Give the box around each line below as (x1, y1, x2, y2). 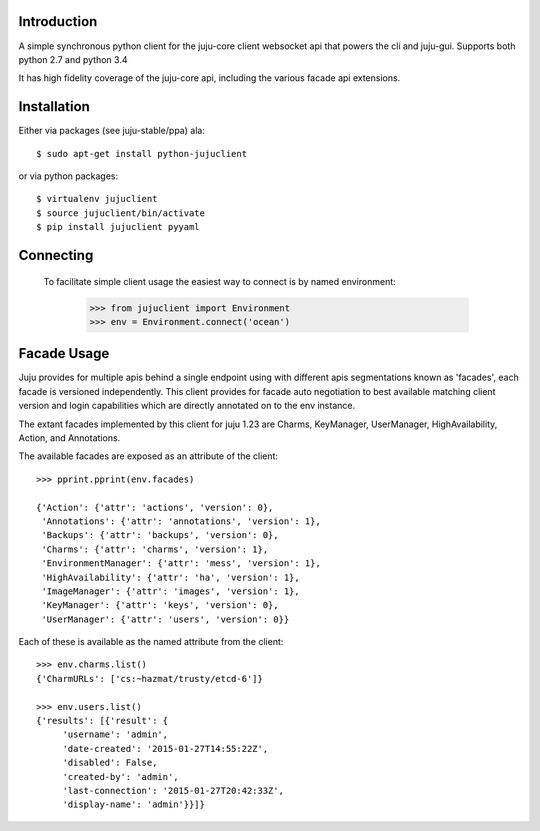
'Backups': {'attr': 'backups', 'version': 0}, (41, 530, 279, 541)
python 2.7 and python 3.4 (18, 53, 128, 65)
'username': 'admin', (62, 729, 169, 740)
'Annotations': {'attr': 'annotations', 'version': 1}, (41, 515, 322, 527)
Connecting (18, 246, 94, 264)
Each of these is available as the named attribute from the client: (18, 636, 284, 648)
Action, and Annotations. (18, 432, 121, 444)
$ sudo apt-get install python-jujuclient (36, 148, 248, 159)
